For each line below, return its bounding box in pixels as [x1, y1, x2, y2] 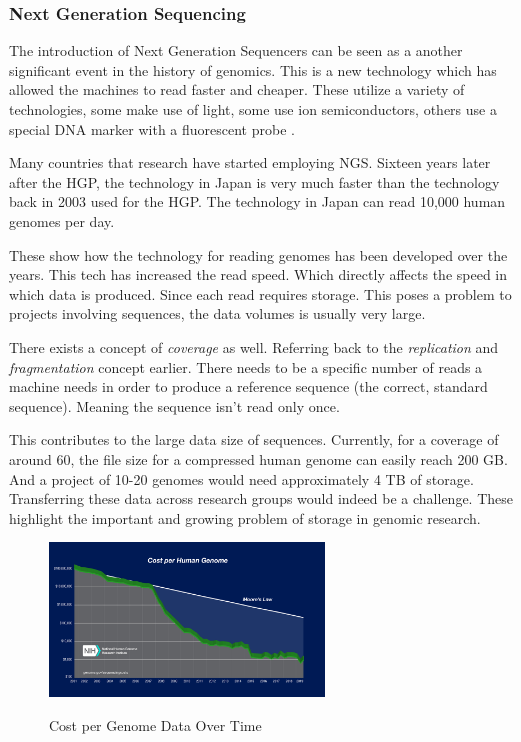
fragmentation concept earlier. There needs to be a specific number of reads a [9, 356, 483, 377]
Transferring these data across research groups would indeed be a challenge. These [9, 488, 514, 509]
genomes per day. [9, 210, 115, 231]
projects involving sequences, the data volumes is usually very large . [9, 303, 426, 324]
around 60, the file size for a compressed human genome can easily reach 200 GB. [9, 448, 508, 469]
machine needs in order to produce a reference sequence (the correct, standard [9, 376, 488, 397]
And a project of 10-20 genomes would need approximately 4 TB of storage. [9, 468, 474, 489]
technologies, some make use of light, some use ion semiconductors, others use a [9, 99, 497, 119]
